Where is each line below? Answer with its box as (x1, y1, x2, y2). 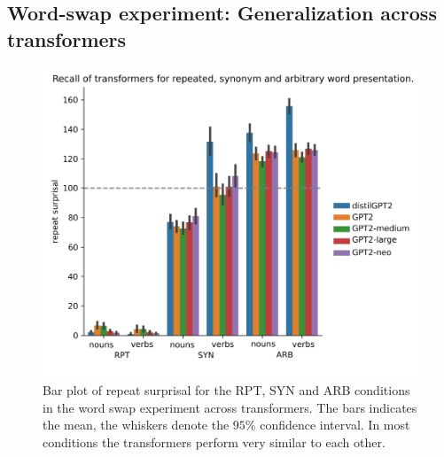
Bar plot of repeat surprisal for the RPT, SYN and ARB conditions (43, 381, 410, 399)
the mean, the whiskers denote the (43, 415, 230, 434)
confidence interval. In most (260, 415, 410, 434)
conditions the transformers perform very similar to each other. (43, 432, 386, 451)
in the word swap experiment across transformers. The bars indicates (43, 398, 417, 416)
